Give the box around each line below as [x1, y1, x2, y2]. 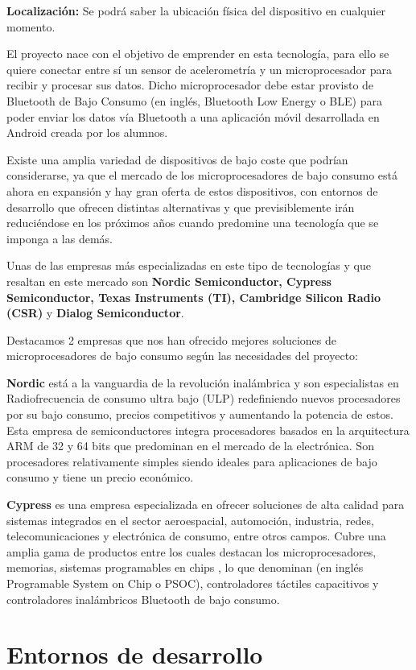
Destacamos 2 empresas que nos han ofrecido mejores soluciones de [6, 331, 336, 348]
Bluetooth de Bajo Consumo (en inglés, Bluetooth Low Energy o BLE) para [6, 92, 382, 109]
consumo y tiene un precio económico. [6, 469, 194, 486]
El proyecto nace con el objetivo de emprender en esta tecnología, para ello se [6, 45, 389, 62]
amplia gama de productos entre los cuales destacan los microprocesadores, [6, 543, 377, 560]
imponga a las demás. [6, 230, 113, 246]
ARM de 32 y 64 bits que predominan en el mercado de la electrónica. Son [6, 437, 374, 454]
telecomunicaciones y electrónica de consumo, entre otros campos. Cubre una [6, 527, 386, 544]
